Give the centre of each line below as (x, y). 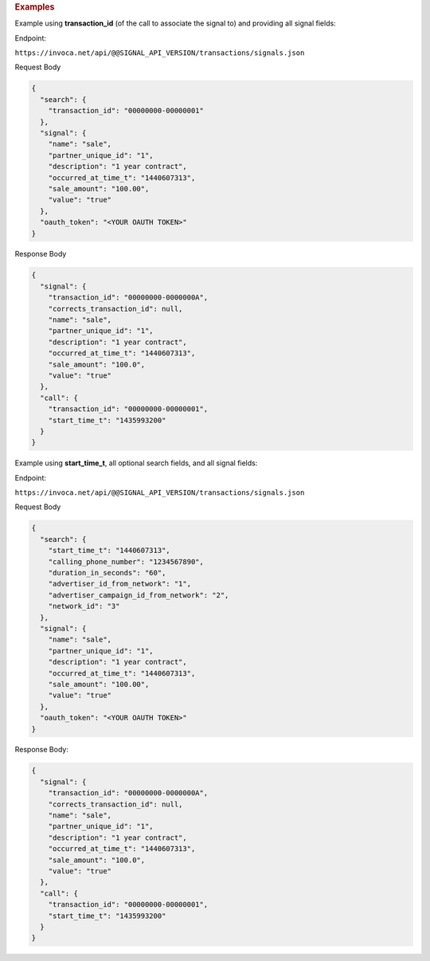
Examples (35, 7)
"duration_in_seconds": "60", (107, 573)
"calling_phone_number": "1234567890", (126, 561)
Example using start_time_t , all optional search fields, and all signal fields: (136, 463)
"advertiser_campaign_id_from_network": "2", (139, 595)
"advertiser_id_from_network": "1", (119, 584)
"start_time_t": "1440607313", (109, 551)
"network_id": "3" (84, 606)
